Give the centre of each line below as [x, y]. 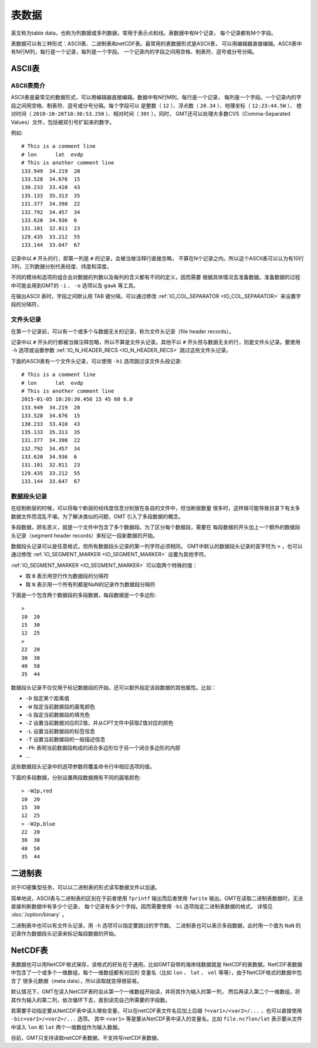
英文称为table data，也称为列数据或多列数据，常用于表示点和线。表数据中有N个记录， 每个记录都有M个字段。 [144, 33]
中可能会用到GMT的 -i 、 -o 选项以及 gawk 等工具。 [75, 285]
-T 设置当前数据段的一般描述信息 [65, 740]
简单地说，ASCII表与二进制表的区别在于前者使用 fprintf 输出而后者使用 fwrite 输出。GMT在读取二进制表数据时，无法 [157, 898]
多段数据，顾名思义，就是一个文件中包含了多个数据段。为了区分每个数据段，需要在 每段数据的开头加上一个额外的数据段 [156, 527]
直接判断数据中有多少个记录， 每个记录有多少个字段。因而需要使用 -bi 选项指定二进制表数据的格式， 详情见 [142, 906]
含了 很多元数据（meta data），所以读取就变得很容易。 [76, 980]
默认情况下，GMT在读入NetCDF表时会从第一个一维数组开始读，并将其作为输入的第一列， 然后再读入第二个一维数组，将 [156, 992]
